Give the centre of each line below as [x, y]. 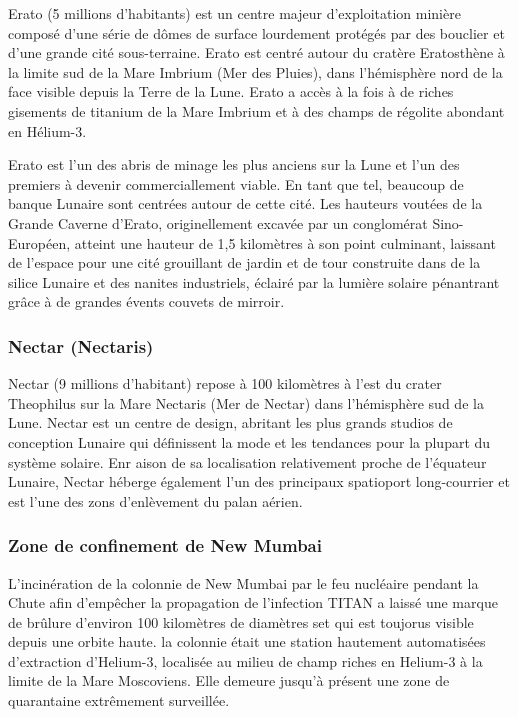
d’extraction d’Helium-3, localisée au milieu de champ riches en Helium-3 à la [245, 660]
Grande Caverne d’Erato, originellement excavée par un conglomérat [218, 222]
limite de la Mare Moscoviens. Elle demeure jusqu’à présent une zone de [229, 680]
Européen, [39, 242]
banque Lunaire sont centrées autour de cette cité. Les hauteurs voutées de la [245, 203]
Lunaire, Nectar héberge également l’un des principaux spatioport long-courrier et [259, 481]
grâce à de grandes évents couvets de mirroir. [146, 301]
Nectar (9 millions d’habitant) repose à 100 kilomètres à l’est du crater [225, 383]
